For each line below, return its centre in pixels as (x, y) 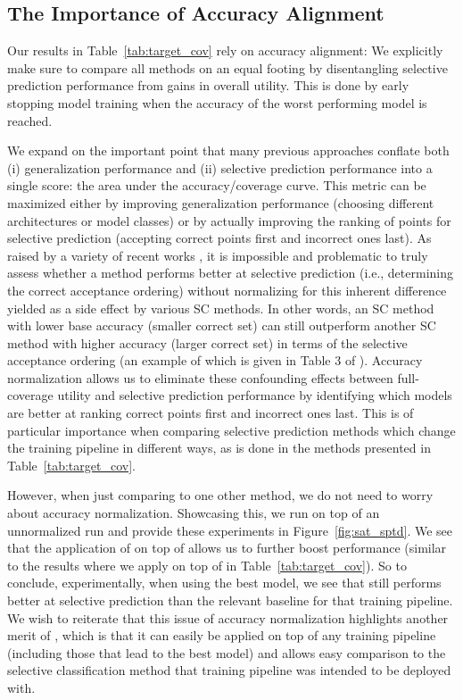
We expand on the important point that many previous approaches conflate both (228, 150)
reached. (30, 120)
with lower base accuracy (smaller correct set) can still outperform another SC (222, 325)
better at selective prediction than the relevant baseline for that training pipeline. (230, 600)
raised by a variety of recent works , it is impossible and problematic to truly (218, 255)
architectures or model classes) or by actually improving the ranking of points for (229, 220)
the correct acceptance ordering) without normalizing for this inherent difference (227, 290)
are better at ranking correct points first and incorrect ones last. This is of (211, 413)
